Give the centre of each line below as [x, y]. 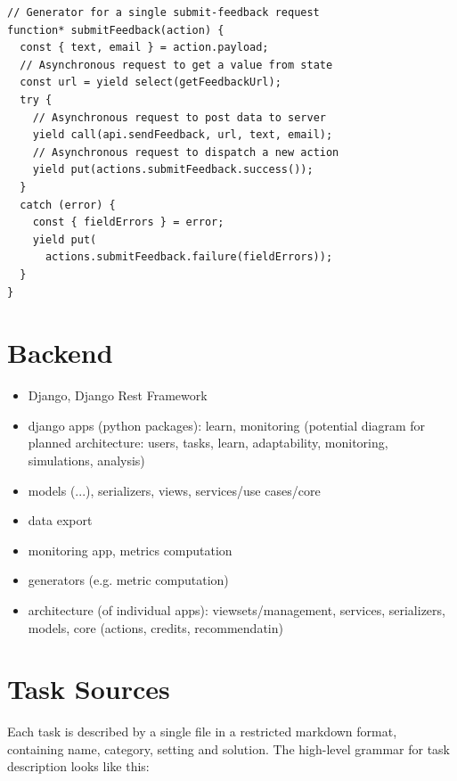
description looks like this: [78, 766]
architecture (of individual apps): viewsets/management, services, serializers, [237, 609]
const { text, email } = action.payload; [144, 48]
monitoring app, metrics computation [130, 550]
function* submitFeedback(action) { [116, 30]
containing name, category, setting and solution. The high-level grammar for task [229, 748]
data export [60, 520]
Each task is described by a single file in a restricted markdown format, [202, 732]
